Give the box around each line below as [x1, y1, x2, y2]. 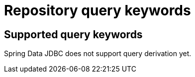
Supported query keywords [4, 28, 143, 41]
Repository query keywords [4, 2, 191, 19]
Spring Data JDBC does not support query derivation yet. [4, 49, 192, 58]
